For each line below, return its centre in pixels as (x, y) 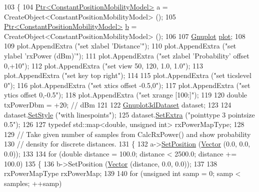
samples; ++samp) (33, 183)
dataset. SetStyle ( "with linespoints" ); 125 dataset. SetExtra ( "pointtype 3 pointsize (129, 114)
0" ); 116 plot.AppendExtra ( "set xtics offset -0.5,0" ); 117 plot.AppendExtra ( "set (127, 85)
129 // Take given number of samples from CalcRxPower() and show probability (127, 134)
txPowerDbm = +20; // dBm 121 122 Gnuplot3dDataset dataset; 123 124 (118, 104)
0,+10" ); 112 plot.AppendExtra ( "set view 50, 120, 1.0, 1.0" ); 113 (103, 65)
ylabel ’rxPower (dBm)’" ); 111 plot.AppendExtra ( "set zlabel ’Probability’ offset (127, 55)
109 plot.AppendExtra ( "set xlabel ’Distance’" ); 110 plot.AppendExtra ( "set (120, 46)
